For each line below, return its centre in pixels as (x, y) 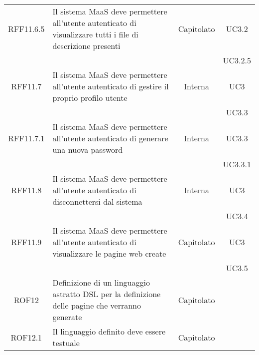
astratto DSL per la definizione (107, 294)
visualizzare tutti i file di (95, 34)
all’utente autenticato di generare (110, 138)
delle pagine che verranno (97, 305)
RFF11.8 (26, 190)
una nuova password (88, 150)
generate (67, 317)
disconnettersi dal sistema (97, 201)
